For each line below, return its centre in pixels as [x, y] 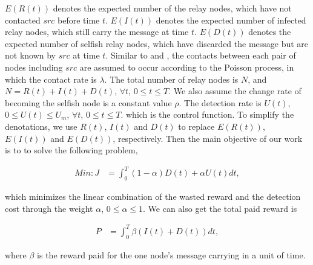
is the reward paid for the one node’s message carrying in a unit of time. [171, 254]
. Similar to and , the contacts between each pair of [201, 55]
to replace [196, 126]
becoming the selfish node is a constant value [88, 102]
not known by [31, 55]
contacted [23, 20]
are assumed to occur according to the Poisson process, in [187, 67]
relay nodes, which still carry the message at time [97, 32]
